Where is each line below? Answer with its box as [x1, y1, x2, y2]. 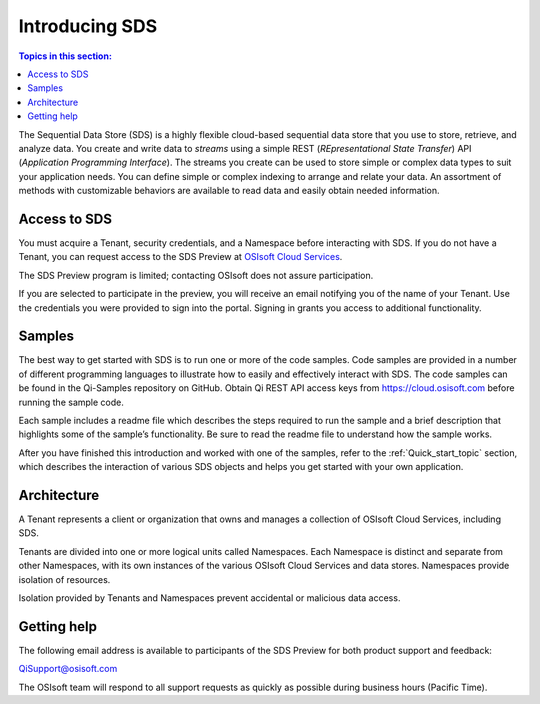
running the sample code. [18, 396, 124, 408]
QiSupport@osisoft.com [18, 663, 118, 675]
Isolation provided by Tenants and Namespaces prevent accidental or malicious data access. [18, 592, 401, 604]
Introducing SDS [18, 15, 158, 37]
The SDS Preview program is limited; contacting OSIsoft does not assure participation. [18, 269, 374, 281]
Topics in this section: [18, 50, 112, 62]
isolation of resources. [18, 573, 111, 585]
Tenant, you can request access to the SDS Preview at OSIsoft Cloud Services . [18, 251, 343, 263]
